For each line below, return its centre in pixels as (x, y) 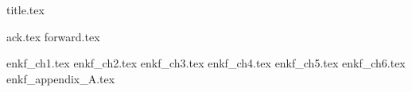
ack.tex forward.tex (53, 36)
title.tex (25, 10)
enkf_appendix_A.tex (61, 78)
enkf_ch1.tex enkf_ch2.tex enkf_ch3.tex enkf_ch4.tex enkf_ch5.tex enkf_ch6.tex (206, 63)
